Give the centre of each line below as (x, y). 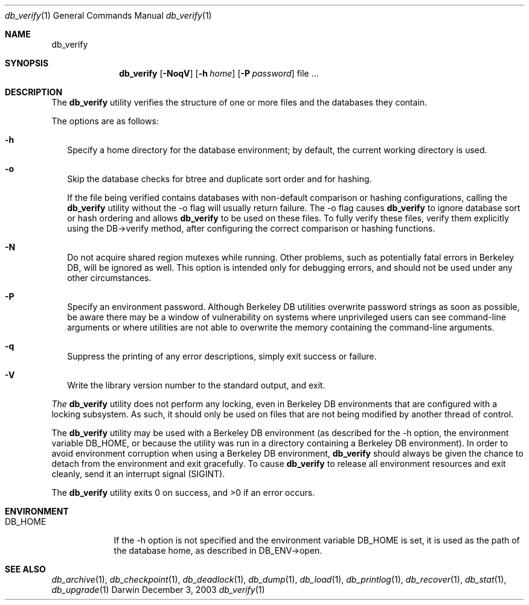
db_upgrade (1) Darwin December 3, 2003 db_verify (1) (158, 590)
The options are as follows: (105, 121)
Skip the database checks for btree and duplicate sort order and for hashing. (220, 179)
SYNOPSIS (27, 63)
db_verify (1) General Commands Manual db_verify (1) (108, 15)
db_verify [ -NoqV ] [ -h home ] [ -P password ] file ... (219, 73)
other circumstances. (109, 278)
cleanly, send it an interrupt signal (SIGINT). (138, 474)
